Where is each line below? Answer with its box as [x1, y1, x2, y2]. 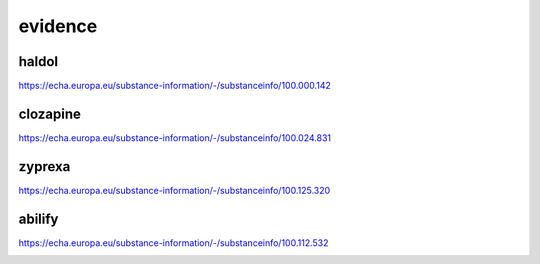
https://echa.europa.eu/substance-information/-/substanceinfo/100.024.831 [18, 131, 332, 144]
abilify [18, 210, 59, 227]
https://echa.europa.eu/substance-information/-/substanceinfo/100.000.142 [18, 80, 332, 92]
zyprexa [18, 158, 71, 175]
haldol [18, 53, 59, 70]
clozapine [18, 105, 82, 122]
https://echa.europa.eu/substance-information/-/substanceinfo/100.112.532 [18, 236, 329, 249]
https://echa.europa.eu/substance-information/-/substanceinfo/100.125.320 [18, 184, 331, 196]
